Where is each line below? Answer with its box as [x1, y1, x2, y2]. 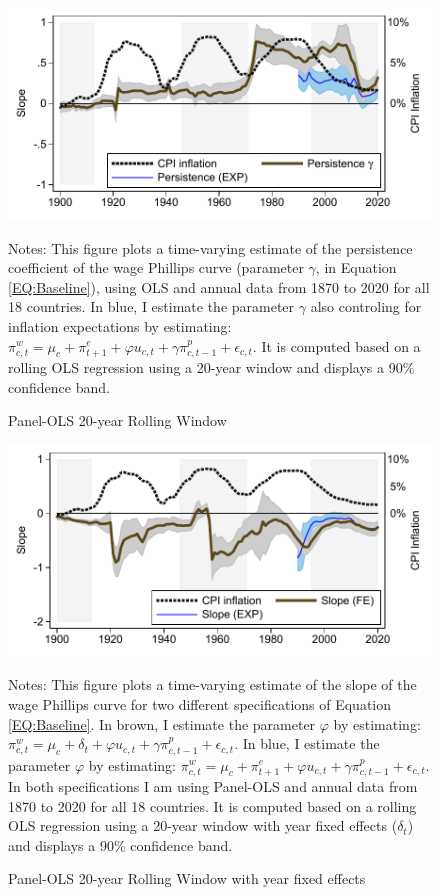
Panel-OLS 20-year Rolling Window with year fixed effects [8, 868, 366, 889]
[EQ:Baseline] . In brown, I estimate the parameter [8, 713, 316, 734]
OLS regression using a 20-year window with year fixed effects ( [8, 815, 398, 836]
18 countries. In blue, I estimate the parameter [8, 296, 295, 317]
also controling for [310, 296, 422, 317]
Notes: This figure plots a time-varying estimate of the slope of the [8, 674, 417, 695]
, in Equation [315, 257, 397, 278]
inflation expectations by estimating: [8, 315, 232, 336]
